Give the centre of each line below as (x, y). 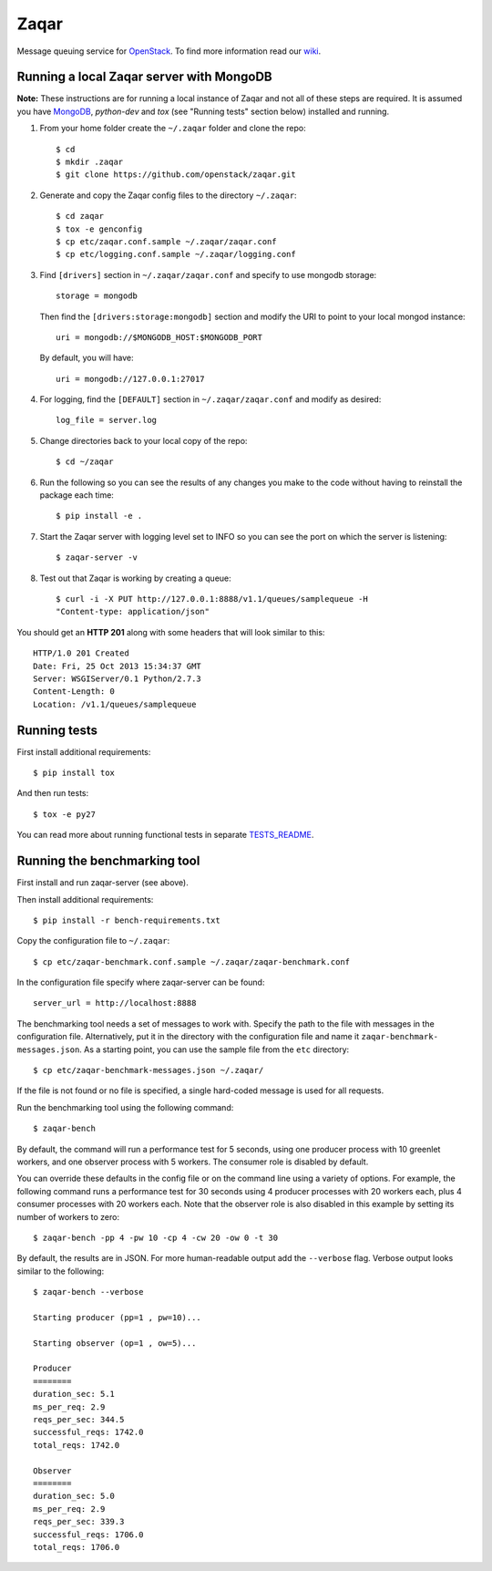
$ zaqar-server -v (97, 558)
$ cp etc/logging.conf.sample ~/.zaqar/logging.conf (176, 254)
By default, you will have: (87, 358)
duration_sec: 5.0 (74, 1496)
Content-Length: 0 (74, 692)
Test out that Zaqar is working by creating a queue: (135, 578)
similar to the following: (61, 1271)
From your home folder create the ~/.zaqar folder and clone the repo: (173, 129)
